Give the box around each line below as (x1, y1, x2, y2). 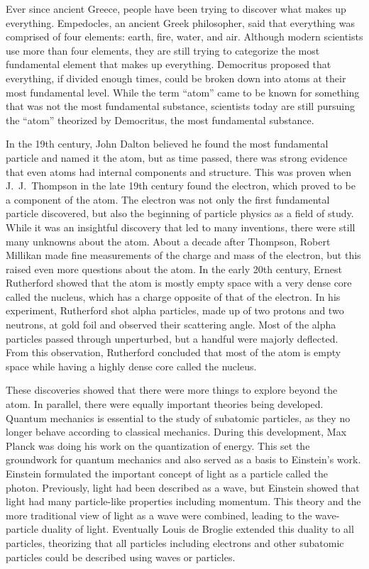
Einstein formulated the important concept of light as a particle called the (6, 466, 328, 480)
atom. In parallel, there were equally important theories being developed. (6, 397, 324, 411)
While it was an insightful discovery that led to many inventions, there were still (6, 219, 356, 234)
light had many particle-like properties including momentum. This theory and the (6, 494, 361, 509)
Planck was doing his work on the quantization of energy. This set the (6, 438, 310, 453)
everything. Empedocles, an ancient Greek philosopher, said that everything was (6, 15, 355, 30)
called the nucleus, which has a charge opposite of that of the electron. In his (6, 289, 341, 304)
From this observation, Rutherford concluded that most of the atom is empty (6, 345, 341, 360)
